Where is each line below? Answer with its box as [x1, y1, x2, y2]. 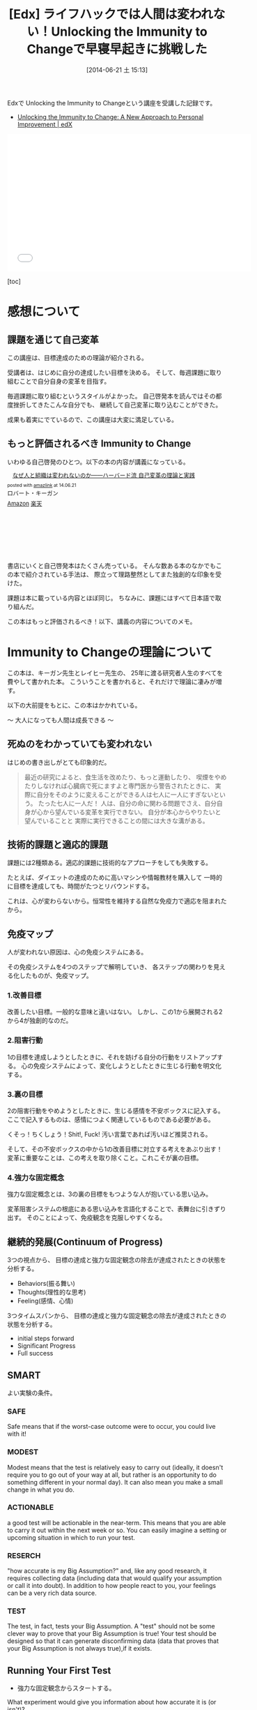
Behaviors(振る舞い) [17, 1280, 75, 1288]
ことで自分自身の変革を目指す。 [19, 377, 111, 385]
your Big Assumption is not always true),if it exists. [7, 1644, 152, 1653]
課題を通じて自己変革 [7, 333, 99, 345]
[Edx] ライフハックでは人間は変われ [8, 6, 214, 22]
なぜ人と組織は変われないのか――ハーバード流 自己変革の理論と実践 [13, 471, 195, 479]
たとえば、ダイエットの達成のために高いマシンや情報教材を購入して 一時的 [7, 873, 223, 882]
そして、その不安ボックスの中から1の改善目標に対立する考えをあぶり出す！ [7, 1145, 223, 1153]
